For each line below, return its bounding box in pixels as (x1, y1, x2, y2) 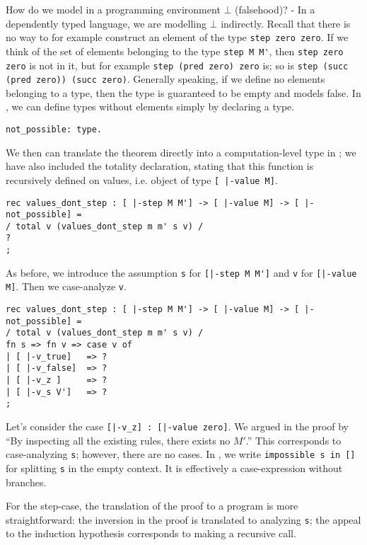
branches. (6, 474, 47, 489)
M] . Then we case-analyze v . (6, 279, 127, 294)
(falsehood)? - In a (235, 2, 315, 16)
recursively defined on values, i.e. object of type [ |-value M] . (6, 172, 278, 187)
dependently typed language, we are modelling (6, 16, 206, 30)
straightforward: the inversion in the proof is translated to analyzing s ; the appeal (6, 512, 361, 527)
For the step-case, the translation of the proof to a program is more (6, 498, 298, 513)
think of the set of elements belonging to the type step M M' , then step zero (6, 43, 344, 58)
